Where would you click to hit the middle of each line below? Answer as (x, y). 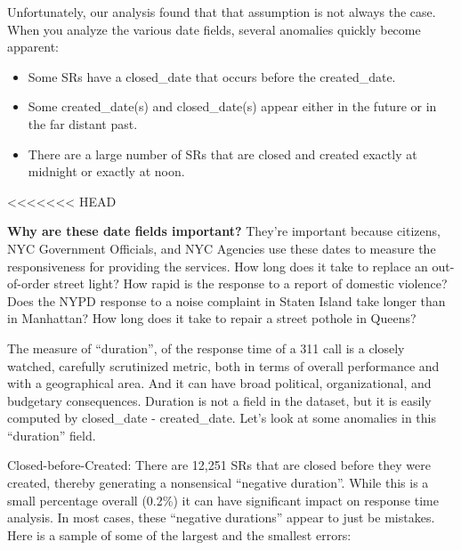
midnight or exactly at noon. (106, 171)
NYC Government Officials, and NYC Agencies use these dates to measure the (222, 248)
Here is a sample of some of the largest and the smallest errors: (179, 534)
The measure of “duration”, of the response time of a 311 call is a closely (206, 348)
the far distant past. (83, 123)
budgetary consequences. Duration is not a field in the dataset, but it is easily (219, 400)
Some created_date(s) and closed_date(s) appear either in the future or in (232, 106)
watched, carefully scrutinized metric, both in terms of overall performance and (223, 365)
